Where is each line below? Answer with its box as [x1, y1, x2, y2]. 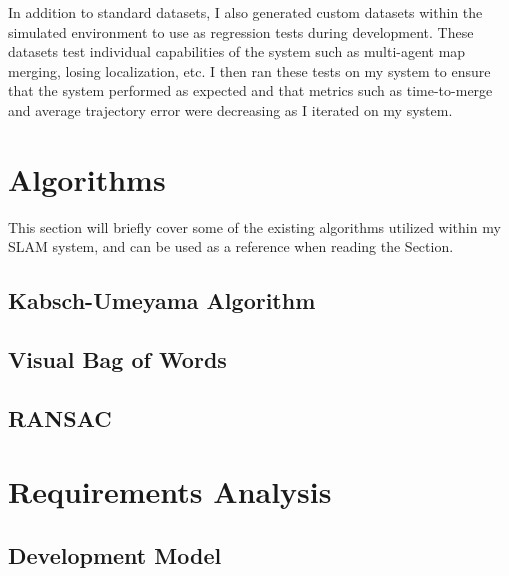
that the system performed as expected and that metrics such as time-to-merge [8, 80, 493, 101]
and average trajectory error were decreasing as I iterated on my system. [8, 99, 453, 120]
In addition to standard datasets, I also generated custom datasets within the [8, 2, 483, 22]
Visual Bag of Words [8, 344, 227, 375]
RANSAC [8, 402, 112, 433]
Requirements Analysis [8, 471, 332, 512]
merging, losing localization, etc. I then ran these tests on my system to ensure [8, 60, 491, 81]
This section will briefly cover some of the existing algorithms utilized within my [8, 216, 501, 237]
